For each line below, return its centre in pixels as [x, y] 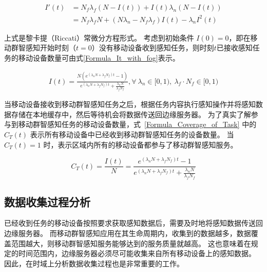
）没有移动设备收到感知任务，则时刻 [153, 48]
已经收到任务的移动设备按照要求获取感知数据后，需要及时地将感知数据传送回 [133, 223]
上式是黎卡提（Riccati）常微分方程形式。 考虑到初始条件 [99, 37]
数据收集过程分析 [47, 201]
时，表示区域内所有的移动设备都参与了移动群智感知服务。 [140, 144]
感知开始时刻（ [51, 48]
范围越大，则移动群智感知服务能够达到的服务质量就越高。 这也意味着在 [131, 243]
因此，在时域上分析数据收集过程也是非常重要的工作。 [94, 263]
